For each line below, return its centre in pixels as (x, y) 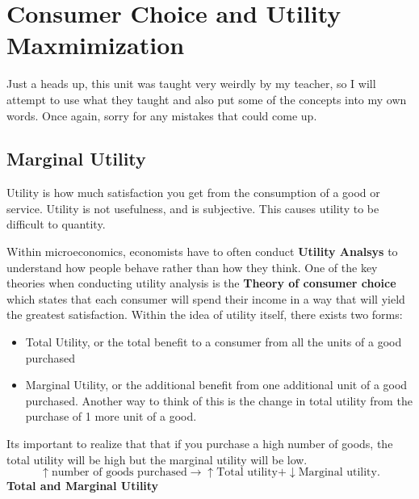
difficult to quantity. (56, 224)
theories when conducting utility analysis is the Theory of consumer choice (201, 283)
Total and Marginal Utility (83, 486)
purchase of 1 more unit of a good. (111, 416)
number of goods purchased (119, 473)
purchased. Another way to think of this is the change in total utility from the (219, 400)
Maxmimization (96, 45)
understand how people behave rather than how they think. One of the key (192, 267)
